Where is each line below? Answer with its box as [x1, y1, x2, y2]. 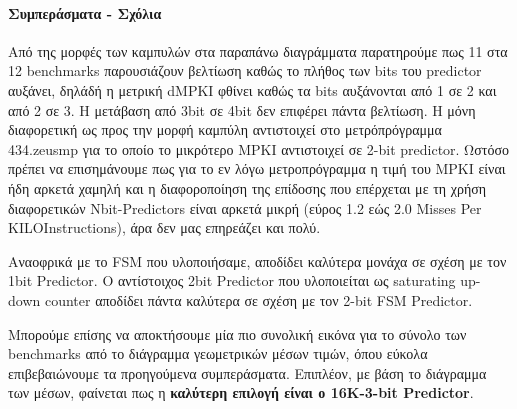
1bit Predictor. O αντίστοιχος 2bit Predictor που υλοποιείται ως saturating [8, 270, 456, 291]
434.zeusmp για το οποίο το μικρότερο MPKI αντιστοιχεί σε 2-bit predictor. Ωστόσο [8, 138, 509, 159]
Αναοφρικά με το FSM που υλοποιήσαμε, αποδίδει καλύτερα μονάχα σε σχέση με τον [8, 250, 507, 271]
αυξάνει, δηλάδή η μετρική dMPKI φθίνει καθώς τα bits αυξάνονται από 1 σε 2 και [8, 79, 497, 100]
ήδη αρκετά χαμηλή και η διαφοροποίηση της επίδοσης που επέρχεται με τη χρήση [8, 177, 487, 198]
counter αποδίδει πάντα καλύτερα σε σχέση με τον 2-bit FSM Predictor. [44, 289, 473, 310]
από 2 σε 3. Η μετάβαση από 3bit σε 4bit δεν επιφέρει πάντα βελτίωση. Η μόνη [8, 99, 476, 120]
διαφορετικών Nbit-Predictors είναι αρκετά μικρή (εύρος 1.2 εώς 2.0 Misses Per [8, 197, 482, 218]
